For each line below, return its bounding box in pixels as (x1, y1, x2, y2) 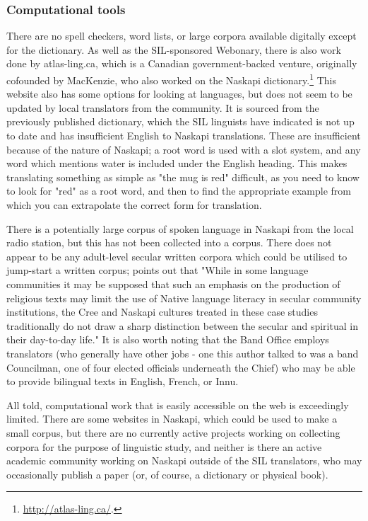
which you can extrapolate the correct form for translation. (6, 197, 262, 212)
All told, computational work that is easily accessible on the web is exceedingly (6, 397, 349, 412)
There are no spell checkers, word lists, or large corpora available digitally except (6, 28, 357, 43)
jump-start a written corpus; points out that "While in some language (6, 263, 309, 277)
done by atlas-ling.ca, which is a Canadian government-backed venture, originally (6, 56, 357, 71)
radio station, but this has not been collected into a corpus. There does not (6, 235, 332, 250)
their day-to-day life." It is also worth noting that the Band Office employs (6, 332, 329, 347)
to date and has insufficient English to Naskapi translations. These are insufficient (6, 128, 361, 143)
